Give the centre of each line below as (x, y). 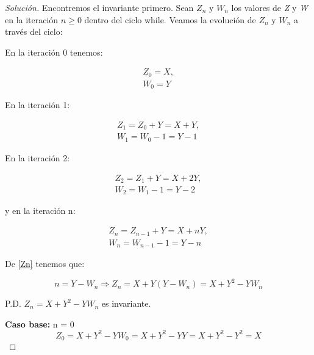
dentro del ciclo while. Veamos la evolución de (170, 19)
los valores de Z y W (269, 7)
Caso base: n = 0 (40, 324)
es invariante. (126, 303)
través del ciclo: (34, 31)
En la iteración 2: (37, 157)
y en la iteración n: (40, 210)
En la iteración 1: (37, 105)
